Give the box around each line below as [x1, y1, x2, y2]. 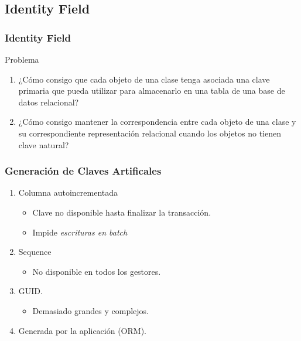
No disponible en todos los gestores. [32, 265, 161, 277]
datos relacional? [18, 96, 79, 108]
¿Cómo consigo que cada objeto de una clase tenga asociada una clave [18, 73, 270, 85]
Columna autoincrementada [18, 186, 118, 199]
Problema [5, 53, 39, 65]
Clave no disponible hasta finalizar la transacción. [32, 206, 211, 218]
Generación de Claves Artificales [5, 163, 162, 178]
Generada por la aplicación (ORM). [18, 324, 146, 336]
